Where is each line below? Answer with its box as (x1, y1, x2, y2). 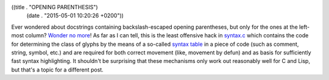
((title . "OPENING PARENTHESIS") (11, 4, 98, 10)
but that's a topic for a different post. (11, 66, 104, 73)
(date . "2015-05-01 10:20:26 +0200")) (26, 12, 124, 20)
